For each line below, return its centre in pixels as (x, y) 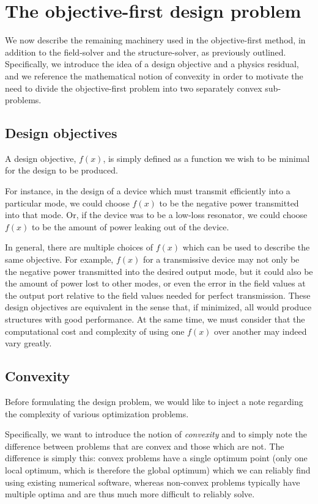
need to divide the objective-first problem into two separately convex (134, 88)
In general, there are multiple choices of (79, 247)
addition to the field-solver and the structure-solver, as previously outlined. (146, 52)
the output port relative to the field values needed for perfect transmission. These (158, 295)
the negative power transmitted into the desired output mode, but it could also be (159, 271)
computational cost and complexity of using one (95, 331)
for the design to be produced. (61, 170)
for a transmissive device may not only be (221, 259)
